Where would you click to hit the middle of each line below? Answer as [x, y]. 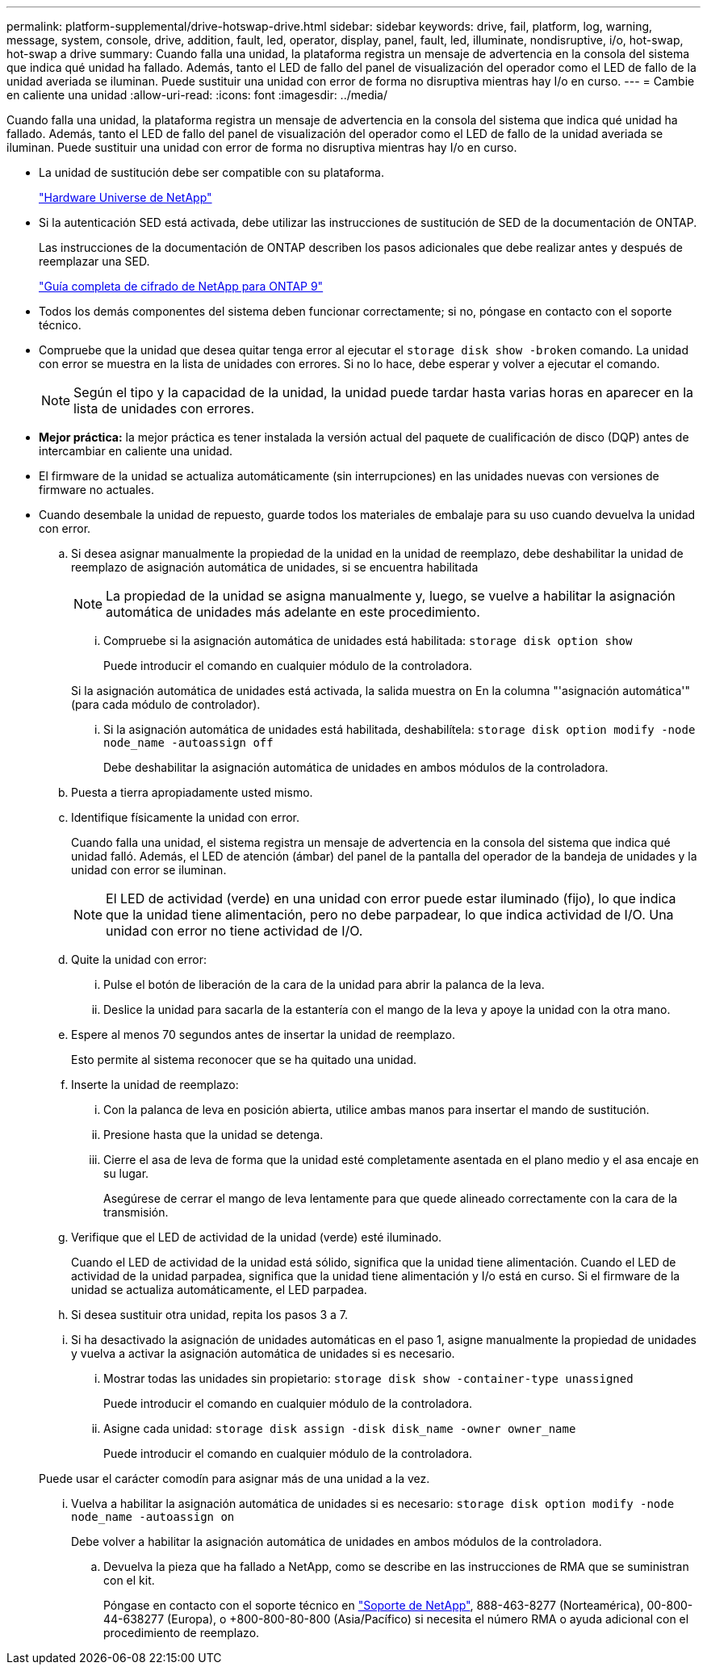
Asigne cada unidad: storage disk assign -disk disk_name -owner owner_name [340, 1428]
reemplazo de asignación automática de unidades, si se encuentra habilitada [275, 567]
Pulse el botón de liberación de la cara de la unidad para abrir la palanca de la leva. [324, 984]
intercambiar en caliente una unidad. [136, 451]
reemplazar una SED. [94, 261]
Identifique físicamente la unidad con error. [186, 817]
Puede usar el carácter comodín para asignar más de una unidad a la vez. [234, 1478]
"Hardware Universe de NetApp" [126, 197]
